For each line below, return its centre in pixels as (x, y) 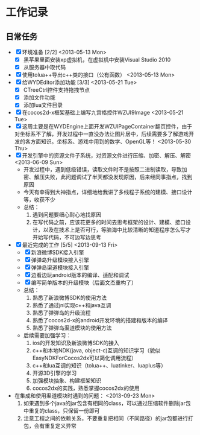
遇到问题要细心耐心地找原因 (67, 215)
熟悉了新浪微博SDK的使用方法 (69, 298)
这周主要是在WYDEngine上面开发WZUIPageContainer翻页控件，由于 (107, 127)
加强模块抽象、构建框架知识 (67, 381)
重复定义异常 (60, 426)
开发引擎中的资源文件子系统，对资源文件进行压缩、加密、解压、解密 (106, 156)
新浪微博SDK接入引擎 (58, 252)
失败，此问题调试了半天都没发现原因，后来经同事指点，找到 (118, 177)
